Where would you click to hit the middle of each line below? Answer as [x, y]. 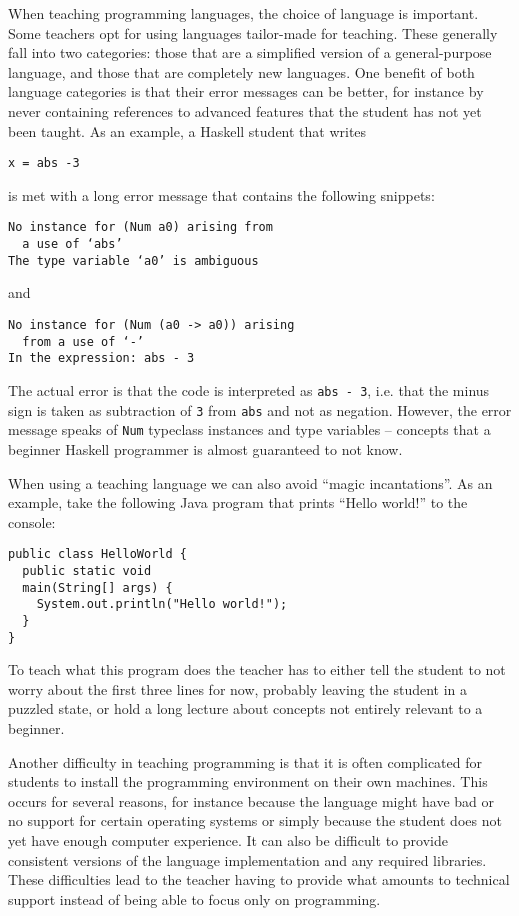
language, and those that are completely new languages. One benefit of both [241, 71]
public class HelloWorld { [97, 554]
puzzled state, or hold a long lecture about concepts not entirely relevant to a [245, 708]
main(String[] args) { [97, 587]
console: [32, 521]
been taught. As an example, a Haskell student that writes [187, 130]
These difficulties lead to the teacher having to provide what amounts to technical [259, 879]
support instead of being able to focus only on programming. [194, 898]
